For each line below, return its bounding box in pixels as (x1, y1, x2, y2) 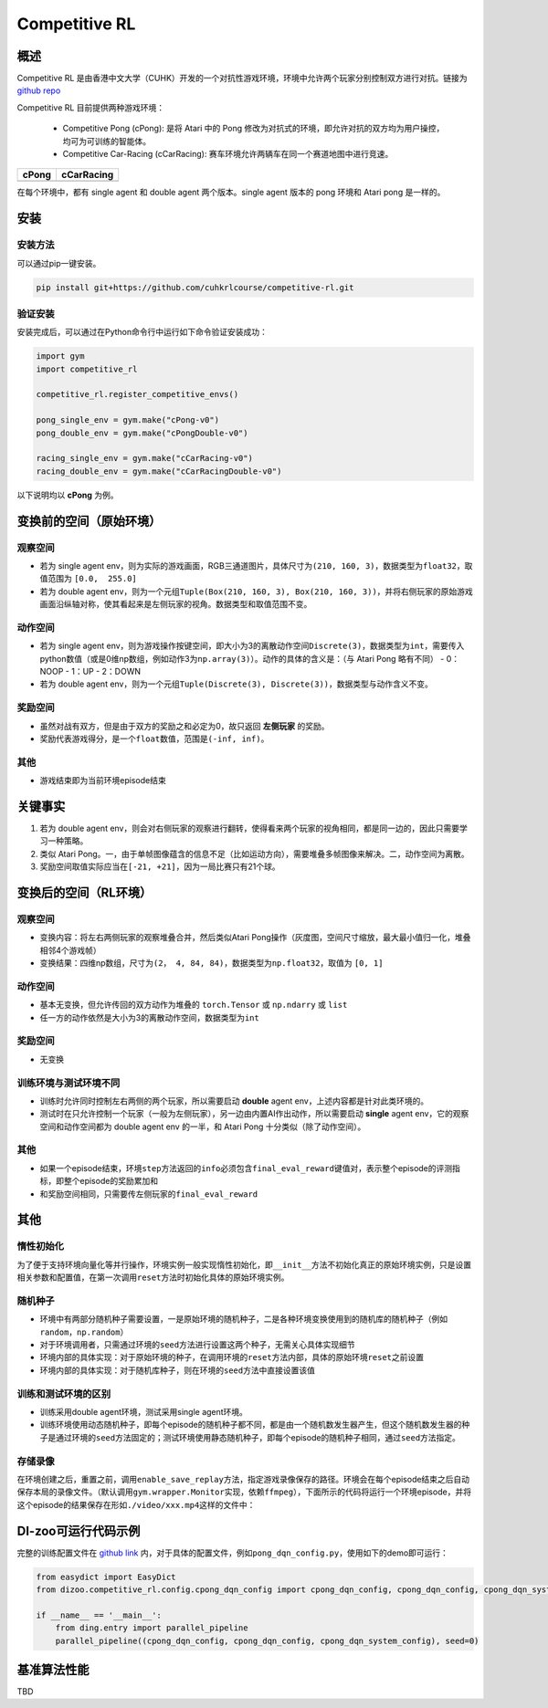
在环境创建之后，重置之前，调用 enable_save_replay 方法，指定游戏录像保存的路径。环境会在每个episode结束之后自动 (16, 1473, 470, 1484)
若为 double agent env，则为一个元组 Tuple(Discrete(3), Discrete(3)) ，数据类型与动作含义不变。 (39, 678, 434, 689)
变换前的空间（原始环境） (16, 513, 162, 529)
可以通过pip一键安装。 (16, 257, 101, 268)
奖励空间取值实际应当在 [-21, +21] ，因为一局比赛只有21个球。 (39, 861, 280, 872)
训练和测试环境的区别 (16, 1388, 111, 1400)
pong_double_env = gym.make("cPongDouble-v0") (36, 427, 248, 438)
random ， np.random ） (39, 1326, 129, 1337)
